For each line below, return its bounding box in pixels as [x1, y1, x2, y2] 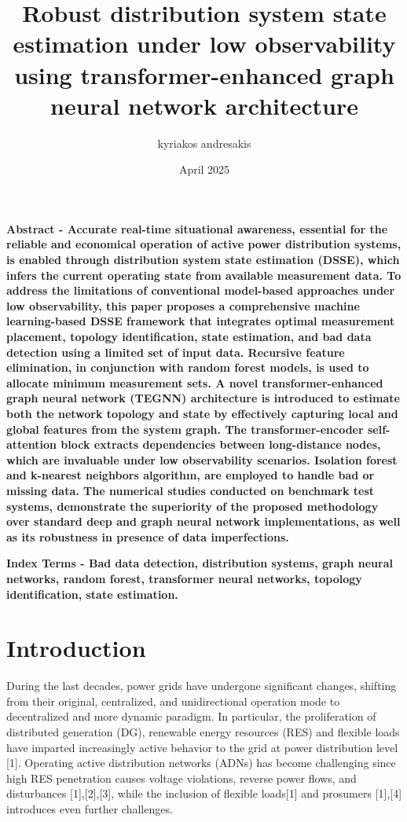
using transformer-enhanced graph [14, 58, 394, 90]
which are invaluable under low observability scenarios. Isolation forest [6, 451, 398, 468]
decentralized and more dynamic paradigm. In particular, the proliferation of [6, 708, 376, 725]
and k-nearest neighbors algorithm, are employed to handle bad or [6, 467, 375, 483]
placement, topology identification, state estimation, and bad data [6, 328, 372, 345]
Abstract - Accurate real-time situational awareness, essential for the [6, 220, 388, 237]
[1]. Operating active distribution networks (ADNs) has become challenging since [6, 754, 396, 771]
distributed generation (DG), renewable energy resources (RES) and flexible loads [6, 724, 400, 740]
